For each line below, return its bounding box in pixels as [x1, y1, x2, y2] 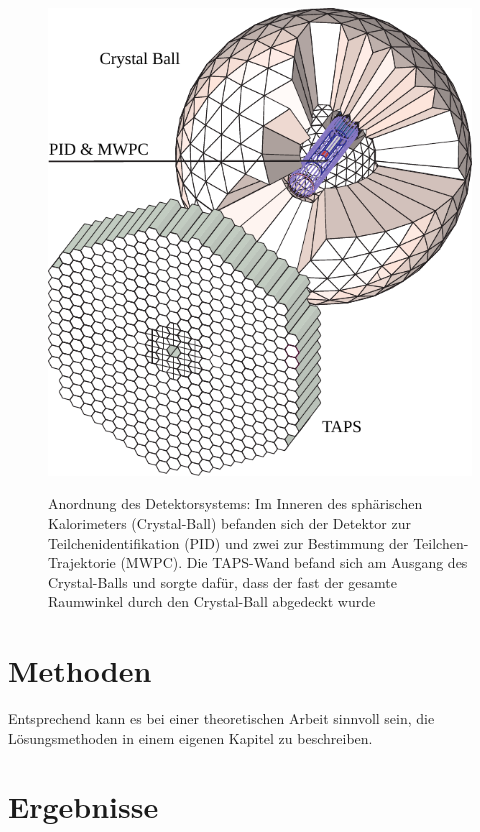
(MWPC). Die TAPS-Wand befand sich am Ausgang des [120, 552, 468, 573]
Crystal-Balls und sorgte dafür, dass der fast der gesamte [48, 571, 397, 592]
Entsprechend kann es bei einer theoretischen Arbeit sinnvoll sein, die [8, 708, 435, 729]
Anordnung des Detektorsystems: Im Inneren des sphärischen [48, 493, 423, 514]
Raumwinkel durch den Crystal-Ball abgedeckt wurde [48, 591, 376, 612]
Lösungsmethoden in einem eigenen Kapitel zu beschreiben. [8, 727, 373, 748]
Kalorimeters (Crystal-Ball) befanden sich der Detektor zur [48, 513, 411, 534]
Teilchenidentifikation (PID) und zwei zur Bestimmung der [48, 532, 409, 553]
